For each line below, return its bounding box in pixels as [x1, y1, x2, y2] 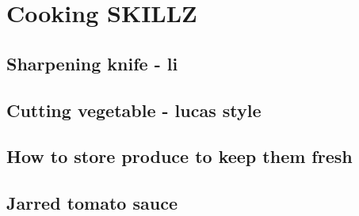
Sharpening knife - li [6, 51, 178, 75]
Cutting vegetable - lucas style [6, 97, 262, 122]
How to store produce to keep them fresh [6, 144, 353, 169]
